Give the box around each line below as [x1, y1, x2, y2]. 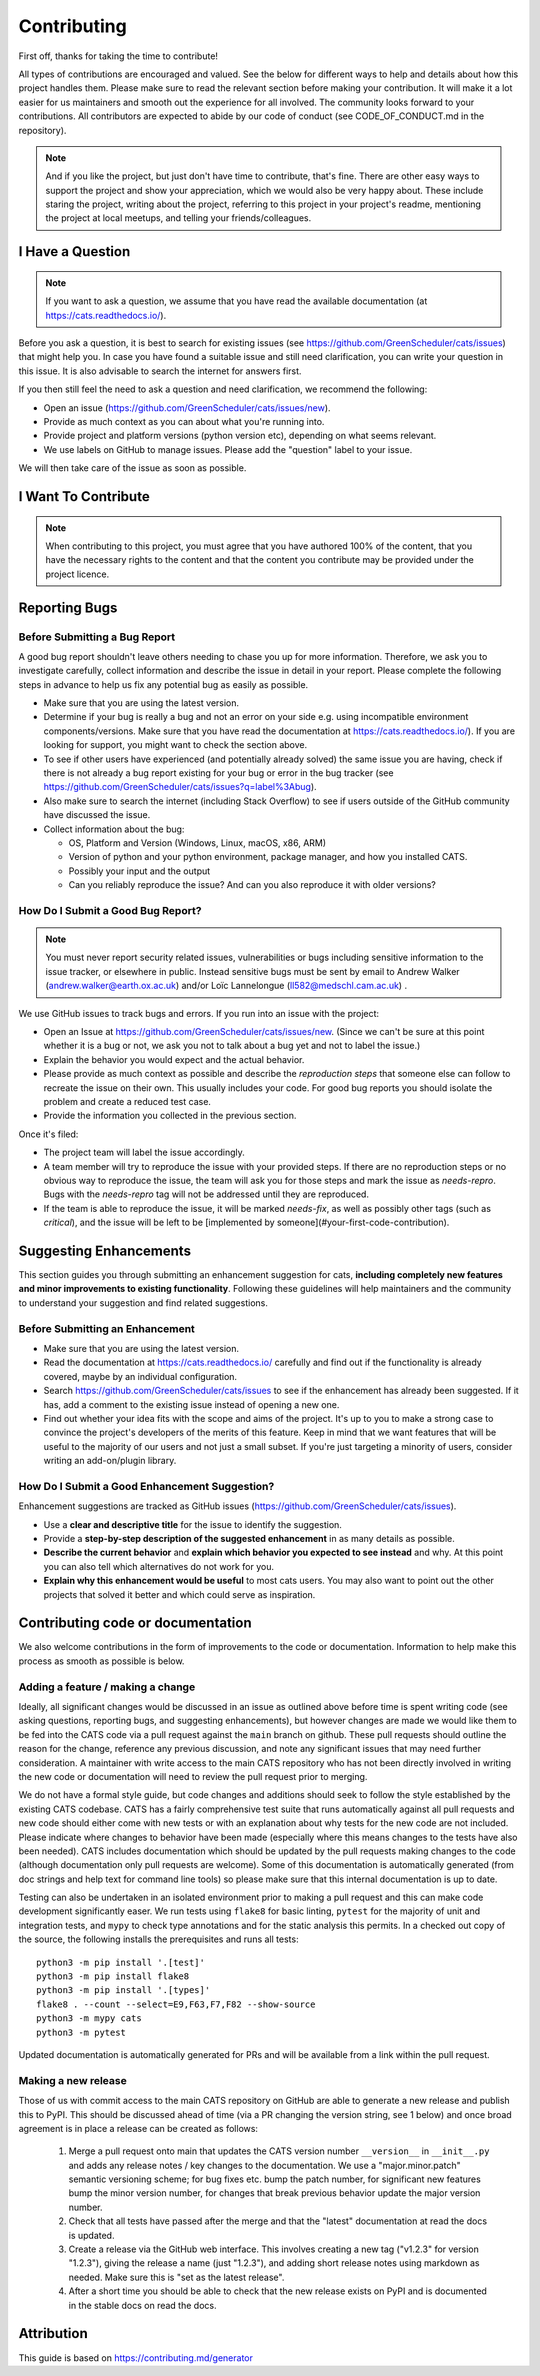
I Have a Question [18, 243, 131, 260]
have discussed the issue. [43, 809, 151, 821]
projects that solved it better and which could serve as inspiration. [43, 1588, 316, 1600]
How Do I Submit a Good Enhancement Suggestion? [18, 1479, 275, 1493]
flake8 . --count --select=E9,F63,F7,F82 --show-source [36, 1998, 316, 2010]
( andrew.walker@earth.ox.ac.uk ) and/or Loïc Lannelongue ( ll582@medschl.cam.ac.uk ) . [45, 980, 408, 992]
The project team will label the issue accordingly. [43, 1146, 245, 1159]
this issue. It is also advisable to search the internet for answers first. [18, 365, 302, 377]
